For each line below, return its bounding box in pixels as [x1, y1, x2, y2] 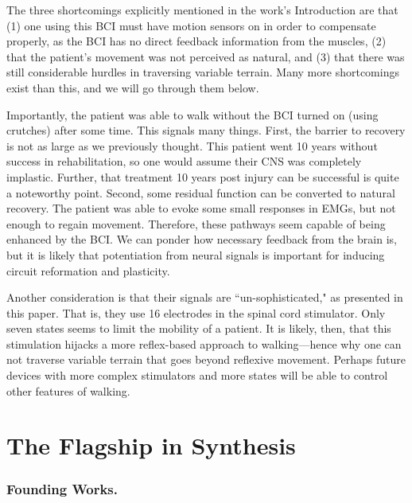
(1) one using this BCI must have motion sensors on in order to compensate [6, 17, 376, 33]
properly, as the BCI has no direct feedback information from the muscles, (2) [6, 33, 387, 49]
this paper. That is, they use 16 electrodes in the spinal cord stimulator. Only [6, 304, 386, 321]
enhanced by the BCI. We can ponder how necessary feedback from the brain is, [6, 231, 397, 248]
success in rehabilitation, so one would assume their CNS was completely [6, 153, 362, 170]
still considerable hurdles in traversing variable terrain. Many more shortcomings [6, 64, 399, 80]
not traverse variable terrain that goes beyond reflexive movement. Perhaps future [6, 351, 406, 368]
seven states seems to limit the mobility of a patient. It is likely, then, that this [6, 320, 391, 337]
